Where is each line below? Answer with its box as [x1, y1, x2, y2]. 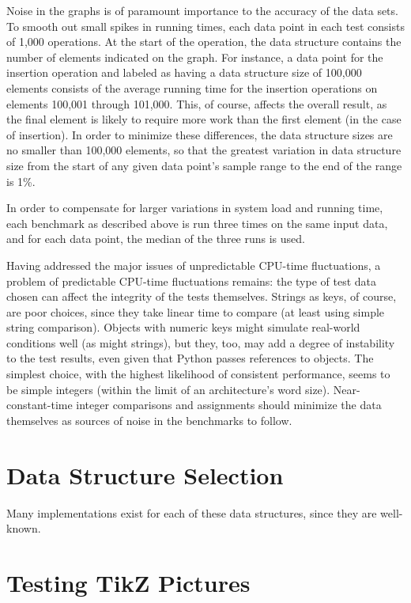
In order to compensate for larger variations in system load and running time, [6, 199, 383, 216]
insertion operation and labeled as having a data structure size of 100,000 [6, 64, 362, 81]
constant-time [6, 396, 73, 413]
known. [6, 520, 41, 537]
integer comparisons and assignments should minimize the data [76, 396, 382, 413]
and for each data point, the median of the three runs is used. [6, 230, 305, 247]
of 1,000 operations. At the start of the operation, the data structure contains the [6, 33, 402, 50]
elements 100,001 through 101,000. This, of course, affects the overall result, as [6, 95, 387, 112]
